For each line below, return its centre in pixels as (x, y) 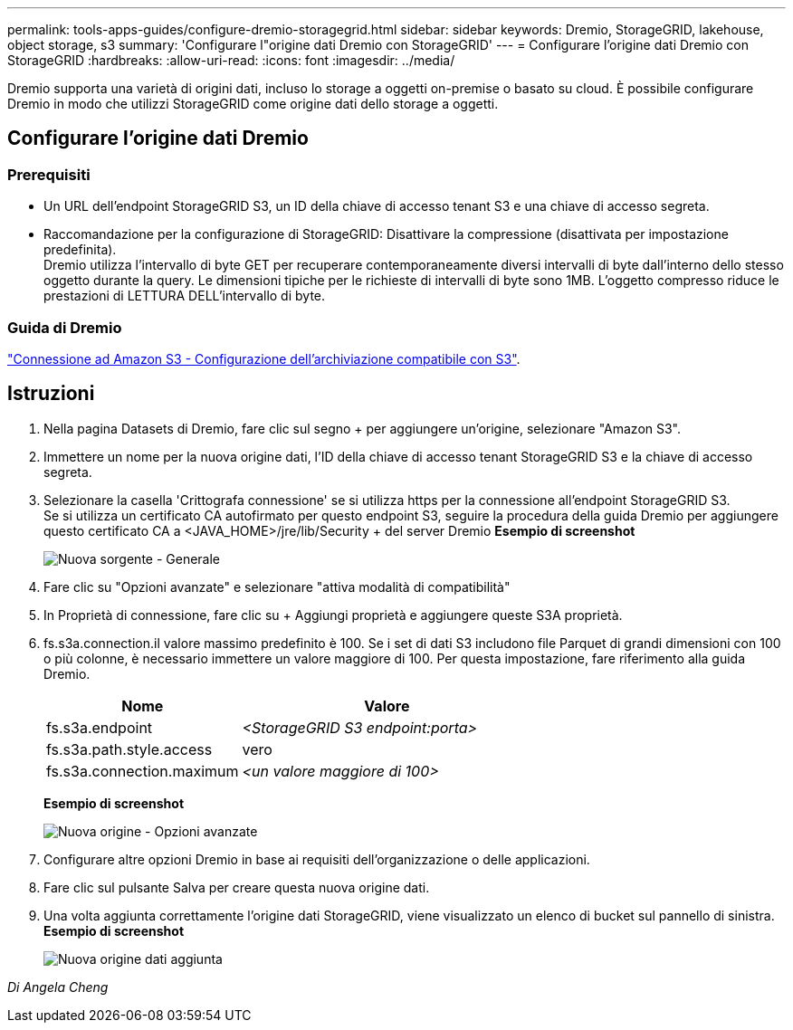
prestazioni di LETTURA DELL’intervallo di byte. (185, 296)
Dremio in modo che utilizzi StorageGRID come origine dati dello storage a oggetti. (253, 104)
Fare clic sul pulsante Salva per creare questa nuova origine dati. (237, 887)
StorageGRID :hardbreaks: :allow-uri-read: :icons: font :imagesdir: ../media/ (231, 60)
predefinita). (80, 250)
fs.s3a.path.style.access (129, 749)
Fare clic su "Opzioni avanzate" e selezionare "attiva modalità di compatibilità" (277, 587)
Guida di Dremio (65, 327)
